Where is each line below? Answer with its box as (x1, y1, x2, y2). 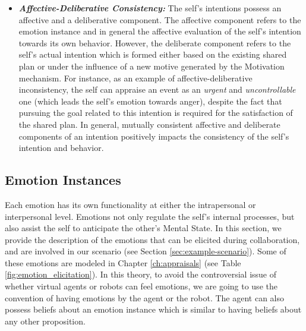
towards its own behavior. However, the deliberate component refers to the (18, 36, 291, 49)
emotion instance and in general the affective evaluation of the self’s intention (18, 25, 301, 37)
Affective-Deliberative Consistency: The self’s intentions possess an (18, 2, 282, 14)
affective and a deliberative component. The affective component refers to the (18, 13, 301, 26)
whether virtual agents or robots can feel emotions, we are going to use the (5, 280, 277, 292)
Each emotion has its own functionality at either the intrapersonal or (5, 198, 256, 210)
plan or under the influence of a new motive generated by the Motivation (18, 59, 285, 72)
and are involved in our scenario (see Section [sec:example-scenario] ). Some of (5, 245, 286, 257)
